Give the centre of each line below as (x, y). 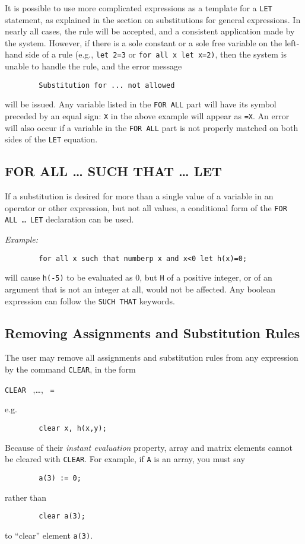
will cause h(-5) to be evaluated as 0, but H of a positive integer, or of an (139, 277)
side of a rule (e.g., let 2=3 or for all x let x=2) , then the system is (156, 54)
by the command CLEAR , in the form (70, 369)
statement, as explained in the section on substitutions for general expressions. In (153, 19)
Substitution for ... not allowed (107, 85)
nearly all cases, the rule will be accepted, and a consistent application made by (150, 31)
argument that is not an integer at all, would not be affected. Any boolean (140, 289)
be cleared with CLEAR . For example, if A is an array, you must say (125, 459)
